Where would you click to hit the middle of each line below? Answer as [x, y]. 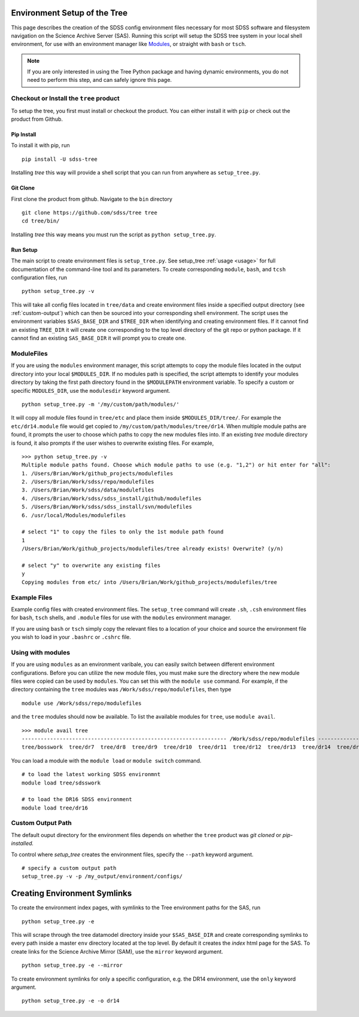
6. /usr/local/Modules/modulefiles [74, 515]
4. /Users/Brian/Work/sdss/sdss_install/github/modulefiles [112, 498]
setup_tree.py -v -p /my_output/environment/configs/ [102, 876]
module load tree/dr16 [55, 808]
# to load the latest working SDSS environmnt [91, 775]
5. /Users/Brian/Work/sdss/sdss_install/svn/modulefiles [107, 507]
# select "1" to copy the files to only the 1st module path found [123, 532]
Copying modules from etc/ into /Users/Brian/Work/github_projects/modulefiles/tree [150, 582]
